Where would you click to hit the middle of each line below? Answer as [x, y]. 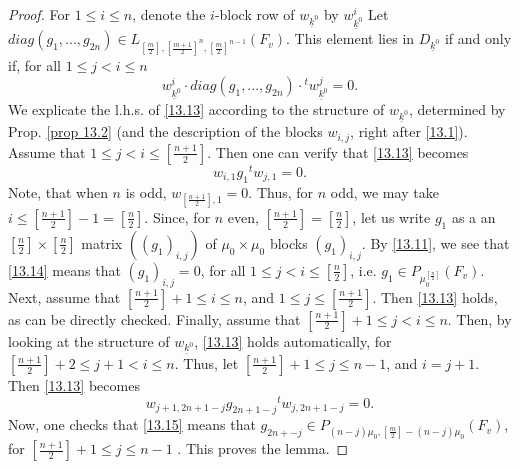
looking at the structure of [89, 340]
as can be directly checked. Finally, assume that [154, 318]
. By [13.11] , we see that [435, 242]
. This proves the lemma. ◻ [263, 448]
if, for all [34, 65]
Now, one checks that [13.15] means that [132, 424]
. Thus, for [281, 191]
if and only [478, 38]
